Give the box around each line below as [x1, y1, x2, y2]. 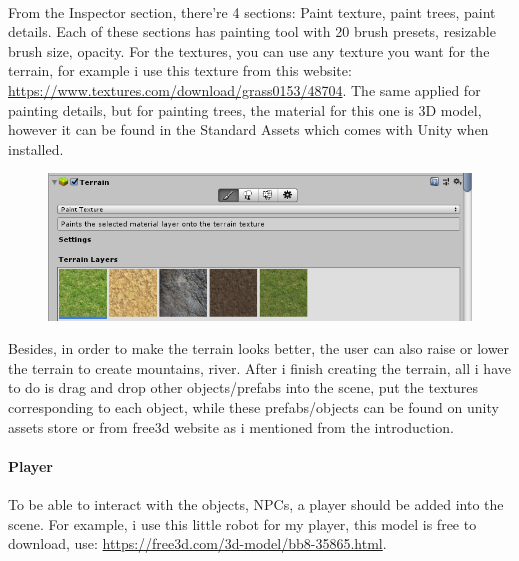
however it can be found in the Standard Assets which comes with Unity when [8, 119, 489, 140]
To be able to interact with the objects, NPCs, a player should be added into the [8, 494, 504, 515]
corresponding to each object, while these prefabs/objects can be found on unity [8, 397, 499, 418]
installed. [8, 138, 64, 159]
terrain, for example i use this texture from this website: [8, 60, 352, 81]
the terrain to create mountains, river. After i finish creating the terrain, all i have [8, 357, 511, 378]
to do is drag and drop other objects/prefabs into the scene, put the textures [8, 377, 478, 398]
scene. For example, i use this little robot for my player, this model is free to [8, 513, 477, 534]
